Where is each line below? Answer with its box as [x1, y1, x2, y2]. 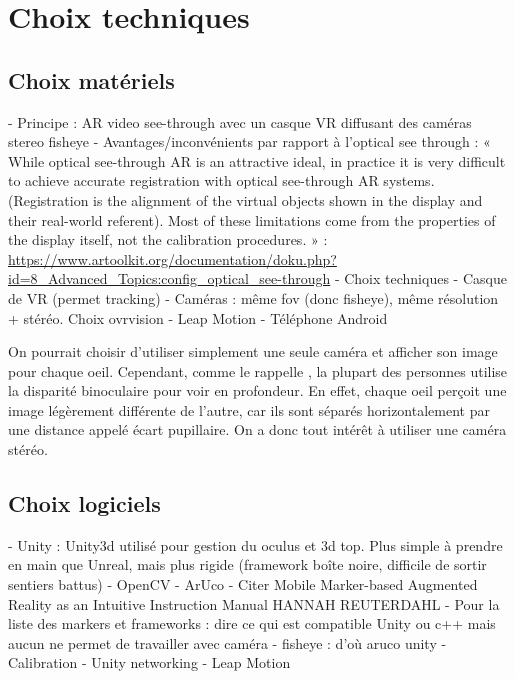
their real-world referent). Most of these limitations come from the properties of [8, 209, 496, 230]
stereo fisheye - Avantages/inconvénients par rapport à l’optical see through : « [8, 131, 491, 152]
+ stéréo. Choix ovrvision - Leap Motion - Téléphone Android [8, 307, 388, 328]
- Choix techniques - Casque [334, 268, 507, 289]
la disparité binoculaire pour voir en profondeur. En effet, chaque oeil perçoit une [8, 380, 507, 401]
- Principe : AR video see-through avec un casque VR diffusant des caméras [8, 111, 472, 132]
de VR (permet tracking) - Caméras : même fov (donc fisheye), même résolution [8, 287, 499, 308]
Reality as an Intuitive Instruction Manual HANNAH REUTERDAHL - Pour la [8, 593, 500, 614]
